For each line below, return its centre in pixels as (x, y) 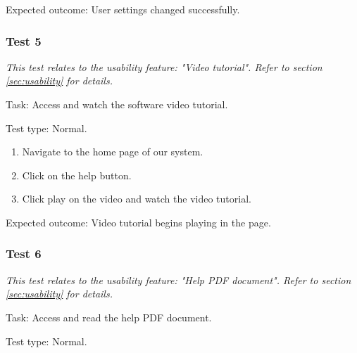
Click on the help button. (77, 175)
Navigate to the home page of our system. (113, 152)
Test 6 (24, 253)
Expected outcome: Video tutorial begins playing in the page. (138, 222)
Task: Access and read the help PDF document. (109, 317)
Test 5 (24, 40)
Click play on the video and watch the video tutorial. (137, 199)
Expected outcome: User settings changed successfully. (123, 9)
